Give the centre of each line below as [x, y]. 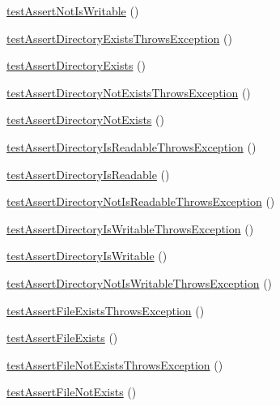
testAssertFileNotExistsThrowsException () [115, 364]
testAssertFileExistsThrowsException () [106, 310]
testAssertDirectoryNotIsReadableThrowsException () [141, 201]
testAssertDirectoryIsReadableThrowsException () [132, 146]
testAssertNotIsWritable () [73, 11]
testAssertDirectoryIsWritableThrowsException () [130, 228]
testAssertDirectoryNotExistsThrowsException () [129, 92]
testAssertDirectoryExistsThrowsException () [119, 38]
